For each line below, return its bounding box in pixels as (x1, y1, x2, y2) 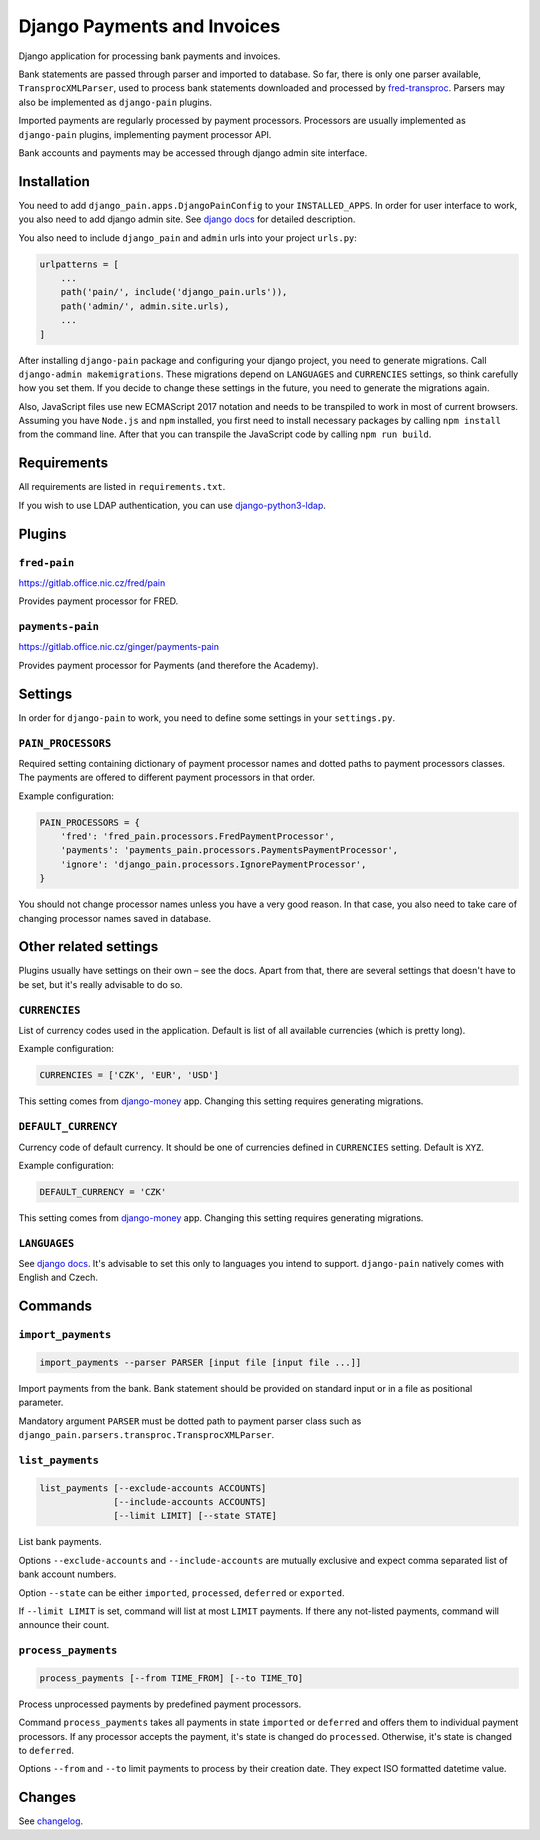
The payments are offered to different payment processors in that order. (18, 771, 315, 784)
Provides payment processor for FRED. (18, 595, 179, 607)
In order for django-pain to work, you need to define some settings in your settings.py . (18, 711, 395, 724)
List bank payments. (18, 1536, 102, 1548)
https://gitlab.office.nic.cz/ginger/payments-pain (18, 641, 220, 653)
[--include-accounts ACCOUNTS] (113, 1496, 267, 1508)
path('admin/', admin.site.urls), (60, 300, 230, 312)
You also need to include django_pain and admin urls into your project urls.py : (18, 231, 357, 244)
